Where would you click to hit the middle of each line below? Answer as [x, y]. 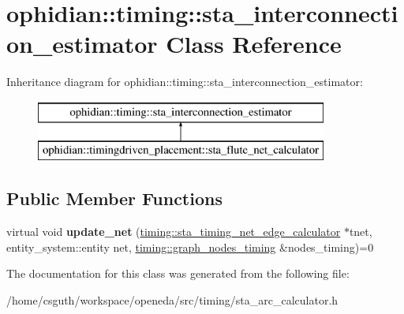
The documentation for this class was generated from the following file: [178, 273]
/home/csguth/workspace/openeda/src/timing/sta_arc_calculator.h [172, 300]
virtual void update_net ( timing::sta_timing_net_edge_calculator [174, 232]
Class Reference [254, 44]
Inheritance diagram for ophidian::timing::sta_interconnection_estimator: [185, 82]
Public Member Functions [114, 198]
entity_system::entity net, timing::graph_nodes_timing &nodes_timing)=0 [190, 247]
